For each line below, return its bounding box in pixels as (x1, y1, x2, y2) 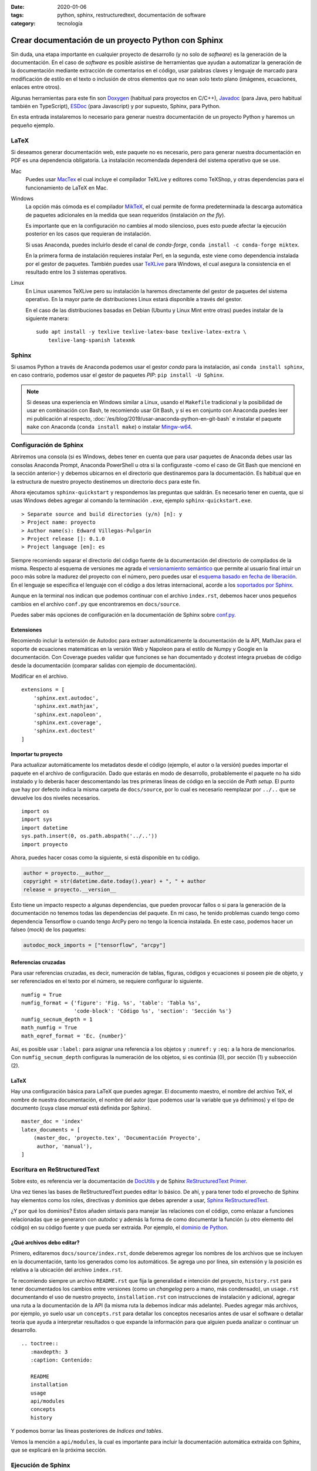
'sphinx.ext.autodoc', (33, 694, 99, 701)
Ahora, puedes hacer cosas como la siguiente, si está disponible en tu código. (11, 854, 200, 861)
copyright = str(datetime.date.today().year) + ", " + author (23, 878, 206, 885)
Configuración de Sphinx (11, 441, 84, 450)
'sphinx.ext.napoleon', (33, 711, 102, 718)
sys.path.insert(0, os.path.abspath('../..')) (21, 833, 158, 840)
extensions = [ (21, 686, 65, 693)
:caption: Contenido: (30, 1357, 93, 1363)
